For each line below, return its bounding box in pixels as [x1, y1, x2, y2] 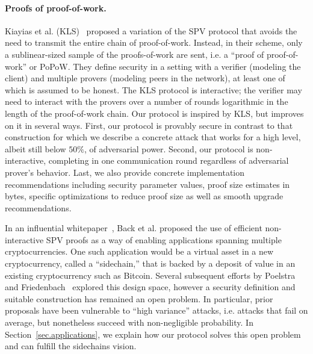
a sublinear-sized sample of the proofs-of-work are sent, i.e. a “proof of [5, 48, 264, 60]
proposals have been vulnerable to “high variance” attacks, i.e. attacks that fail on [5, 304, 308, 317]
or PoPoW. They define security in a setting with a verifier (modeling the [29, 60, 301, 72]
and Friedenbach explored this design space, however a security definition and [5, 281, 296, 293]
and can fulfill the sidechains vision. [5, 340, 137, 352]
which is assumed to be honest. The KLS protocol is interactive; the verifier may [5, 83, 302, 96]
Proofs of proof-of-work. [5, 1, 107, 14]
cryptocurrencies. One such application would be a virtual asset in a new [5, 245, 274, 258]
